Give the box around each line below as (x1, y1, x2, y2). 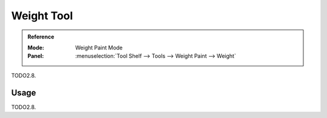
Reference (27, 33, 54, 40)
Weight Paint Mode (75, 44, 123, 51)
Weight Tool (11, 9, 73, 22)
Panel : (27, 52, 44, 60)
